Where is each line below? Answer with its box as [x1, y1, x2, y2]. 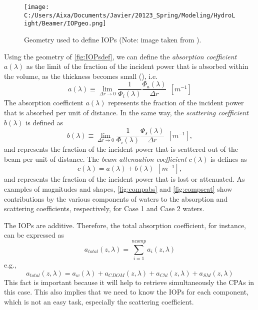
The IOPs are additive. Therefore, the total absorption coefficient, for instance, [4, 220, 246, 230]
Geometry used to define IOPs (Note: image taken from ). [24, 34, 201, 44]
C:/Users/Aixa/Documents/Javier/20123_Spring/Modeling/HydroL [24, 11, 235, 19]
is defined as [25, 117, 63, 127]
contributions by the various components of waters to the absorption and [4, 193, 228, 204]
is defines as [210, 153, 247, 164]
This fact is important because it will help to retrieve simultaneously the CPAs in [4, 277, 254, 287]
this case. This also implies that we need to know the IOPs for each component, [4, 287, 249, 297]
